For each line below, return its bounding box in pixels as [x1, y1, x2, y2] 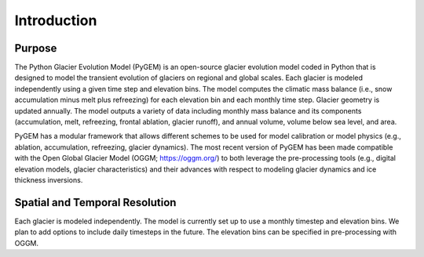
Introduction [14, 12, 97, 29]
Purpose [14, 42, 57, 55]
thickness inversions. [14, 175, 83, 184]
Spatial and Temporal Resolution [14, 196, 177, 209]
